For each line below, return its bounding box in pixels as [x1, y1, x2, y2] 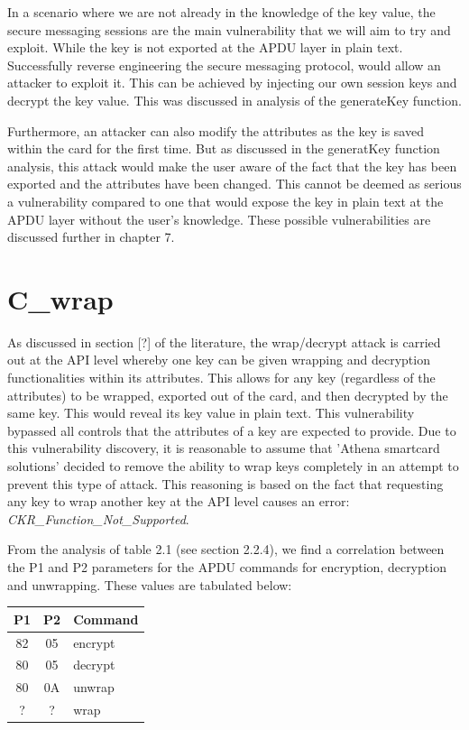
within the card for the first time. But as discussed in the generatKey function [7, 139, 440, 158]
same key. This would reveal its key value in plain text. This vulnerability [7, 403, 415, 422]
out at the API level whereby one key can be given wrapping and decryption [7, 350, 430, 369]
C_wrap [7, 280, 114, 317]
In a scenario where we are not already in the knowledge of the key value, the [7, 3, 436, 21]
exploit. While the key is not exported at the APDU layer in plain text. [7, 38, 403, 57]
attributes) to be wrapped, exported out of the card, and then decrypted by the [7, 385, 448, 404]
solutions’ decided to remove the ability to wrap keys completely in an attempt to [7, 457, 459, 475]
